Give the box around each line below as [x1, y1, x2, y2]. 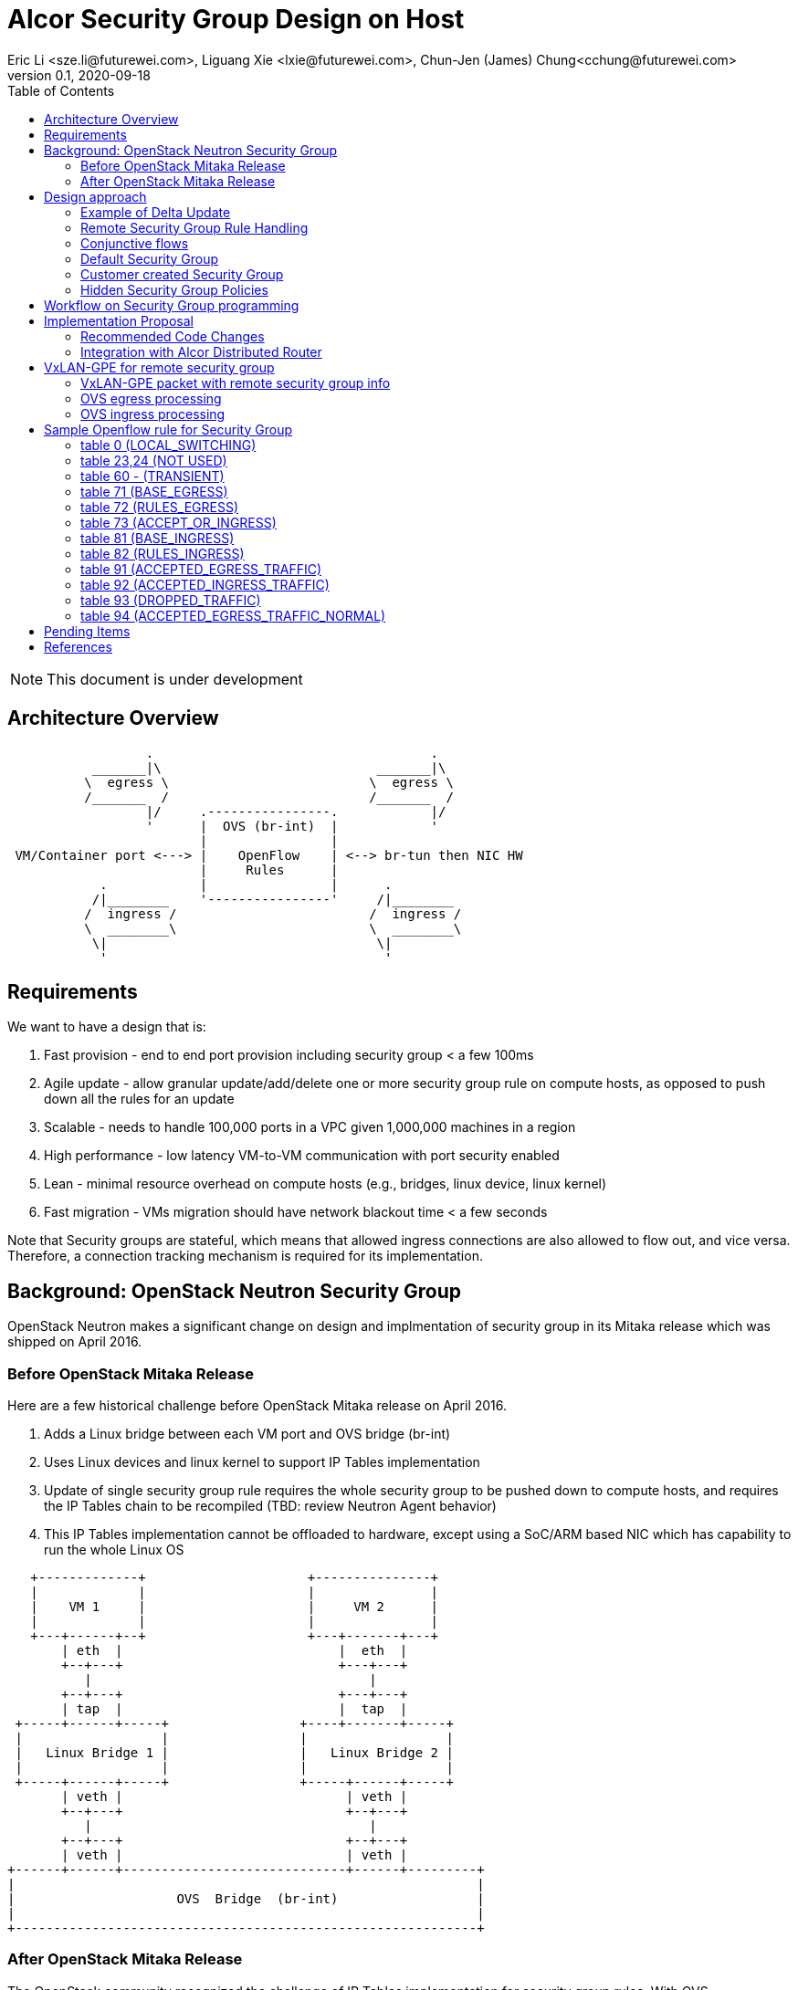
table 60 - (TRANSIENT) [80, 467, 225, 484]
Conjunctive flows [80, 235, 189, 251]
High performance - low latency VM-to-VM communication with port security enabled [44, 1147, 560, 1164]
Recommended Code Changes [80, 328, 265, 344]
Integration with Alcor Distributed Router [80, 343, 322, 360]
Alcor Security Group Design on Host [7, 4, 465, 35]
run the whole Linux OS [44, 1542, 184, 1558]
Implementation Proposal [44, 312, 194, 329]
